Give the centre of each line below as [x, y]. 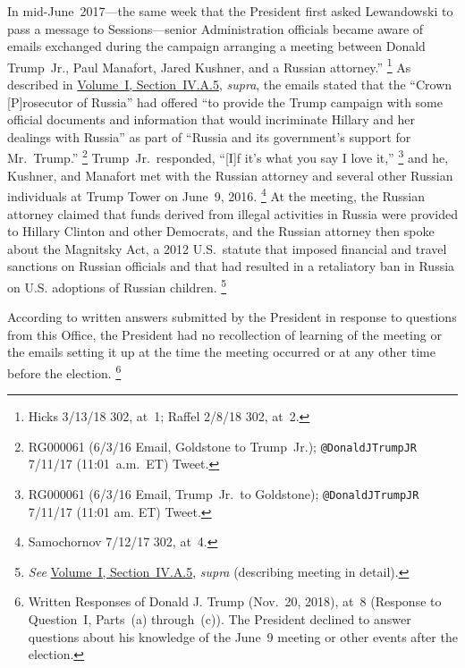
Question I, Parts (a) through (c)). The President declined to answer [220, 619]
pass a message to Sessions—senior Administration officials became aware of [216, 28]
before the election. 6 [64, 371]
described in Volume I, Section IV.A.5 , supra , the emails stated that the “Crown [230, 85]
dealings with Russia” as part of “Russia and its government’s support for [209, 136]
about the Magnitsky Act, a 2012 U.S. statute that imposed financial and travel [227, 248]
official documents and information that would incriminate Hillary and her [211, 119]
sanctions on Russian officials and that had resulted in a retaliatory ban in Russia [231, 266]
